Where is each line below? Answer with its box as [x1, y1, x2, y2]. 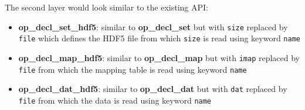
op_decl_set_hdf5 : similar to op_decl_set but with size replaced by [18, 20, 288, 33]
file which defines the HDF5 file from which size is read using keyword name [18, 32, 300, 44]
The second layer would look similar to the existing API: [5, 1, 208, 13]
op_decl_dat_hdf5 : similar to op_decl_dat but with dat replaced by [18, 83, 287, 95]
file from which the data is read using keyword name [18, 94, 212, 106]
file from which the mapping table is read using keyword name [18, 63, 247, 75]
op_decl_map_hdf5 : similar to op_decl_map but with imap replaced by [18, 51, 300, 63]
